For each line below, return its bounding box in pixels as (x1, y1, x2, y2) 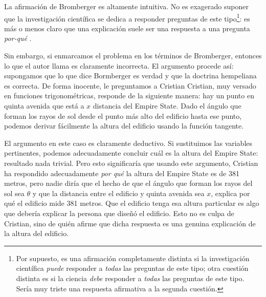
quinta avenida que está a (4, 100, 84, 111)
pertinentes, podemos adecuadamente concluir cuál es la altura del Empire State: (4, 147, 258, 158)
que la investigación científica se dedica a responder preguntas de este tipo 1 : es (4, 11, 250, 24)
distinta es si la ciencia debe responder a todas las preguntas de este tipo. (16, 272, 245, 283)
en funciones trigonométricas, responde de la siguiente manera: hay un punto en (4, 90, 254, 101)
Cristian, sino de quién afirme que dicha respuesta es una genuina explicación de (4, 218, 256, 228)
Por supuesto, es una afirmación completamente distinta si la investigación (16, 252, 250, 263)
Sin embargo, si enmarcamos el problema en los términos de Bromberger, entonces (4, 50, 262, 61)
